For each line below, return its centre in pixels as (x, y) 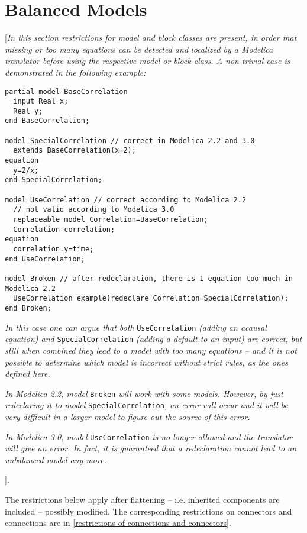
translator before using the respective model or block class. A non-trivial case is (148, 61)
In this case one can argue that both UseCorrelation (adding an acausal (136, 327)
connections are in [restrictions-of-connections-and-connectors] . (118, 523)
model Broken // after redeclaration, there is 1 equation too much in (149, 278)
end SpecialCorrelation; (54, 180)
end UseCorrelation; (45, 259)
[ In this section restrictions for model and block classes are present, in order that (151, 38)
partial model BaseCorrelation (66, 91)
